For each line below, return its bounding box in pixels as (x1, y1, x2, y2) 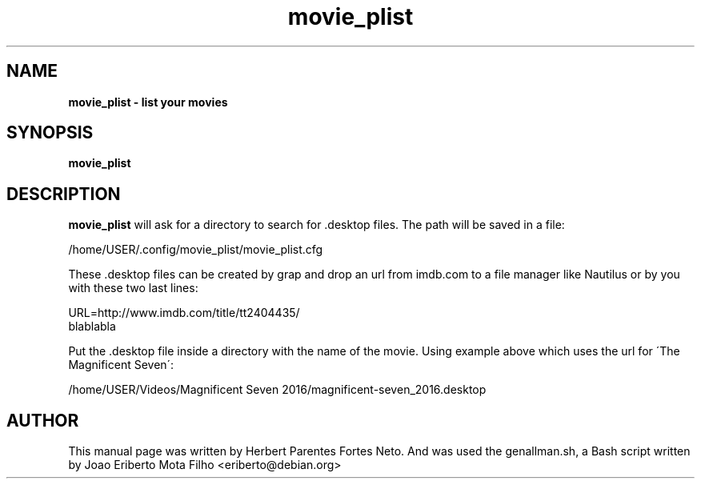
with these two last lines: (68, 281, 198, 295)
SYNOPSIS (6, 122, 94, 143)
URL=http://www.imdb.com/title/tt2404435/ (68, 306, 300, 320)
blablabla (68, 319, 116, 334)
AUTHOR (6, 410, 79, 431)
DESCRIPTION (6, 183, 121, 204)
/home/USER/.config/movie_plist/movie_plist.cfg (68, 242, 323, 257)
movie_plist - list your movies (68, 94, 228, 109)
